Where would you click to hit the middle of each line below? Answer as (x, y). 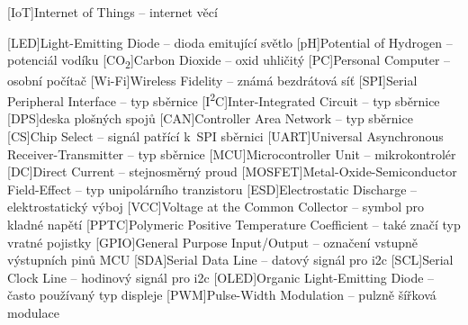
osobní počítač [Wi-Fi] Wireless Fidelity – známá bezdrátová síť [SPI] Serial (212, 80)
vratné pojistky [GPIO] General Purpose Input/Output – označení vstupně (213, 242)
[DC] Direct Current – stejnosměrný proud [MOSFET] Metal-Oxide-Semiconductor (232, 172)
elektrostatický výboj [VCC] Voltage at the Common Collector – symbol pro (216, 207)
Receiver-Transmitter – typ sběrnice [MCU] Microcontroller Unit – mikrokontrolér (232, 153)
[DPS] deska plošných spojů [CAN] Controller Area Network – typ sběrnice (210, 118)
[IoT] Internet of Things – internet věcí (112, 12)
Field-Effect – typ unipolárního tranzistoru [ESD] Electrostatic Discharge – (212, 189)
